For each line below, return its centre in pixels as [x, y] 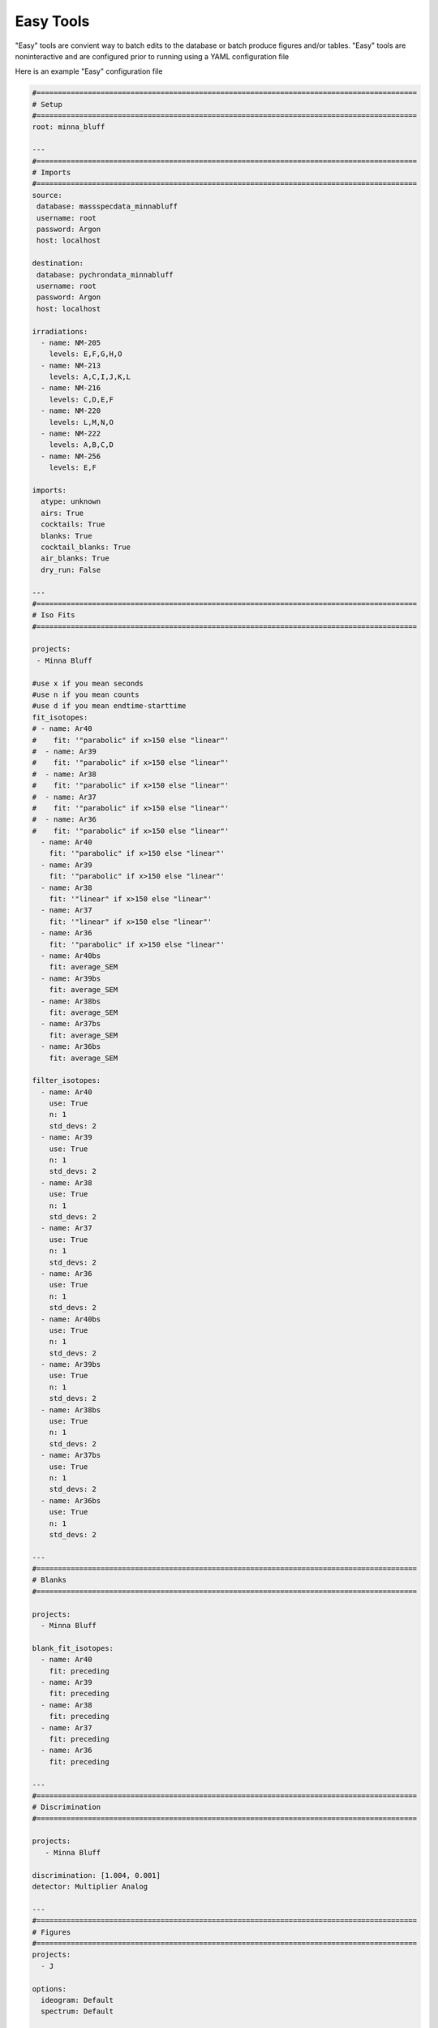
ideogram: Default [77, 2000]
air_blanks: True [75, 559]
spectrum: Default [77, 2011]
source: [47, 195]
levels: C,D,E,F [81, 399]
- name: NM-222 [71, 434]
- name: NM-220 [71, 411]
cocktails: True [73, 524]
